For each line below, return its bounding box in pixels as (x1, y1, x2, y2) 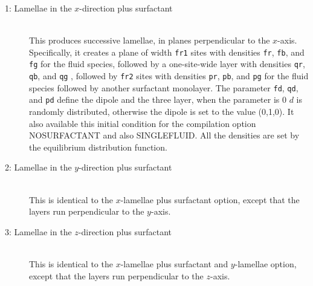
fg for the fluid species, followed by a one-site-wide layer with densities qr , (29, 57, 305, 70)
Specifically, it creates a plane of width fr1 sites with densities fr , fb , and (29, 45, 305, 58)
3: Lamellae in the (5, 225, 72, 238)
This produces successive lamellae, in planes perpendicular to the (29, 34, 270, 47)
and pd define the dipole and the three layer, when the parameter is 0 (29, 93, 287, 106)
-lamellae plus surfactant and (120, 258, 228, 270)
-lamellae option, (234, 258, 297, 270)
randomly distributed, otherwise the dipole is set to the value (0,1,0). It (29, 105, 294, 118)
